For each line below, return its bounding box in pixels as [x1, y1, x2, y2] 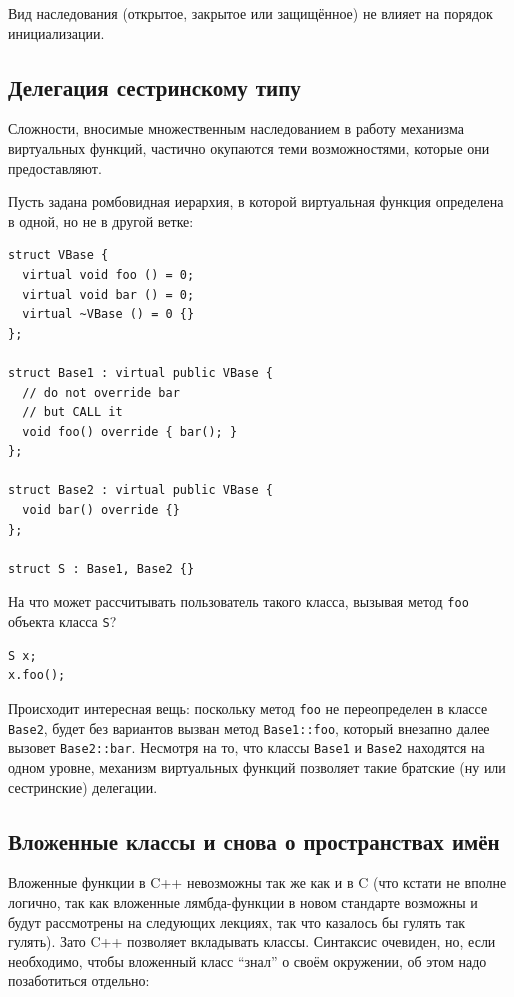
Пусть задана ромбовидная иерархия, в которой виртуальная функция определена [8, 191, 504, 212]
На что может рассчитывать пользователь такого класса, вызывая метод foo [8, 591, 469, 612]
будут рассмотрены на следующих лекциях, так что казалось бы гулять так [8, 911, 466, 932]
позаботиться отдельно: [8, 970, 150, 991]
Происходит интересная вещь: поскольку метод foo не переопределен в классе [8, 697, 488, 718]
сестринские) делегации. [8, 776, 158, 797]
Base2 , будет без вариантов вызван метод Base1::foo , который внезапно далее [8, 717, 490, 738]
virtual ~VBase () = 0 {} [22, 307, 195, 322]
